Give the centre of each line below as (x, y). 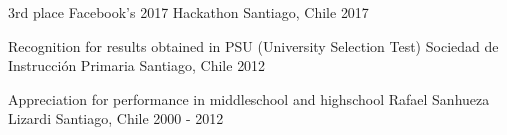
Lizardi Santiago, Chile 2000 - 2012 (116, 118)
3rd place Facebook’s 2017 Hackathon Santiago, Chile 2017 (188, 12)
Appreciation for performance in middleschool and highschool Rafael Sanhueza (249, 98)
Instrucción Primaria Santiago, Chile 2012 (137, 65)
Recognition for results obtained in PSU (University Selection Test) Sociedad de (253, 45)
